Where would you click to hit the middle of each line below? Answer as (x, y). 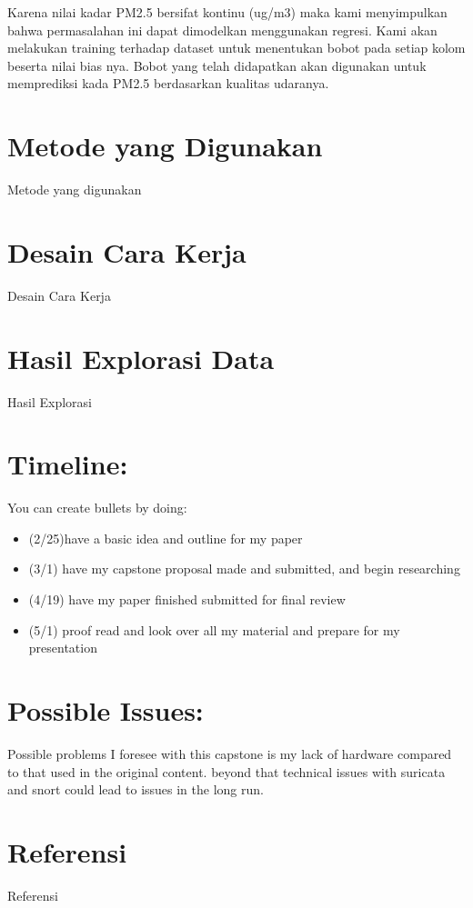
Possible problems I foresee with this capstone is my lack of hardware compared (230, 753)
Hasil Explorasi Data (141, 358)
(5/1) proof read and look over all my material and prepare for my (214, 629)
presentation (63, 648)
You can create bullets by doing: (97, 508)
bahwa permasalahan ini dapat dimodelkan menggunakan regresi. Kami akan (222, 30)
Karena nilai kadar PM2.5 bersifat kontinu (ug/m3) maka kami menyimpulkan (227, 12)
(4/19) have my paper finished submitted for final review (187, 599)
